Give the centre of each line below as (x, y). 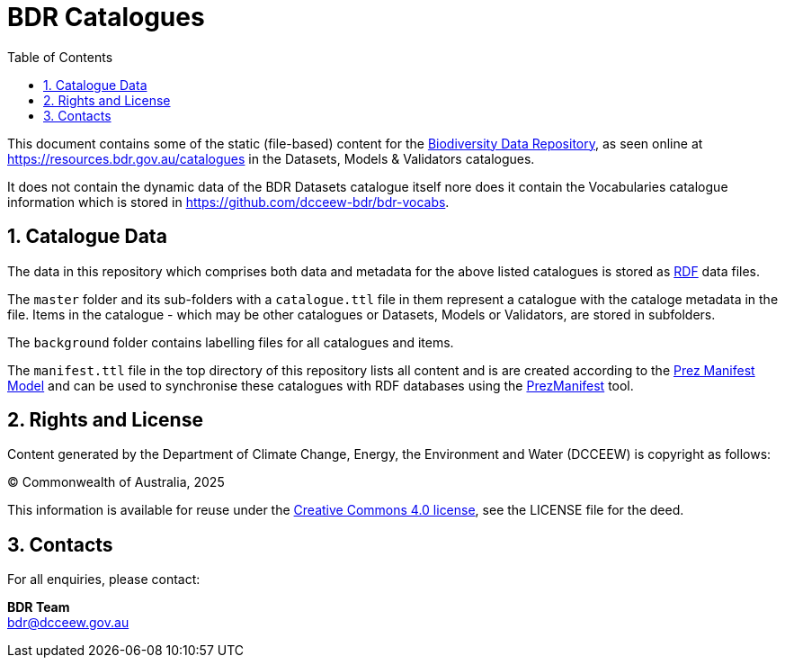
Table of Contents (60, 57)
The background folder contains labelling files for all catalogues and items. (231, 342)
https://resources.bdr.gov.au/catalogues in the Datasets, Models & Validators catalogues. (271, 158)
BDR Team (39, 607)
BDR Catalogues (106, 17)
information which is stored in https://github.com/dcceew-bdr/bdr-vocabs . (228, 202)
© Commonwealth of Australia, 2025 (116, 482)
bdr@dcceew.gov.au (68, 623)
